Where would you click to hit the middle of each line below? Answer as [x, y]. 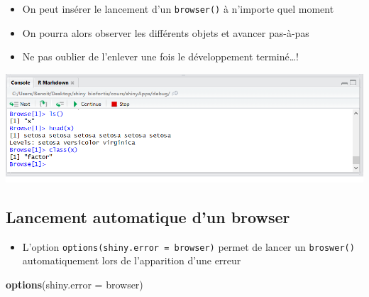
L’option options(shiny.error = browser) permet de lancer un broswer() [188, 246]
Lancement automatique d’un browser [148, 216]
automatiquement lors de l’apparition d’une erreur [132, 260]
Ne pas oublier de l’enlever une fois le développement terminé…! [160, 56]
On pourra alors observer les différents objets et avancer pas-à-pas [166, 32]
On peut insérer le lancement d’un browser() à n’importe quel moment [178, 9]
